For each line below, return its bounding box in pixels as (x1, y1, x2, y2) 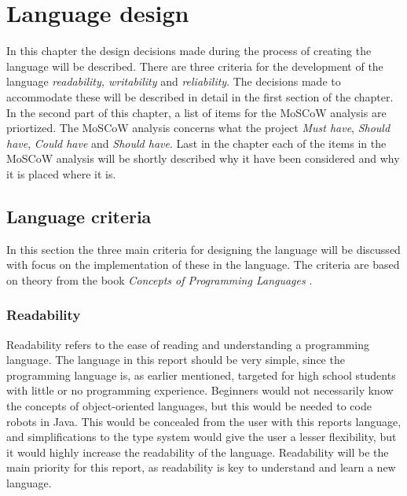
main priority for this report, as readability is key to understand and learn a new (6, 459, 396, 476)
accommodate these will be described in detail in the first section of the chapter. (6, 88, 394, 105)
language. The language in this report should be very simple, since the (6, 351, 345, 368)
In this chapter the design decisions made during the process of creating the (6, 42, 372, 59)
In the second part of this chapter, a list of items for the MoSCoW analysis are (6, 104, 387, 120)
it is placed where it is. (6, 165, 116, 182)
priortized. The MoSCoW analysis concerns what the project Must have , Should (6, 119, 390, 136)
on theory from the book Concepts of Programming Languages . (6, 271, 313, 288)
